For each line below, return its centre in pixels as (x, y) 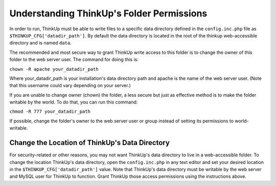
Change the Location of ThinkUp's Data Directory (89, 143)
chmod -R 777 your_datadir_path (50, 112)
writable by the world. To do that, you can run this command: (74, 102)
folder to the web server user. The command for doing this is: (74, 59)
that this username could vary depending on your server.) (70, 86)
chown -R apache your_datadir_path (54, 69)
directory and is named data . (40, 43)
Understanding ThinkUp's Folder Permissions (108, 13)
